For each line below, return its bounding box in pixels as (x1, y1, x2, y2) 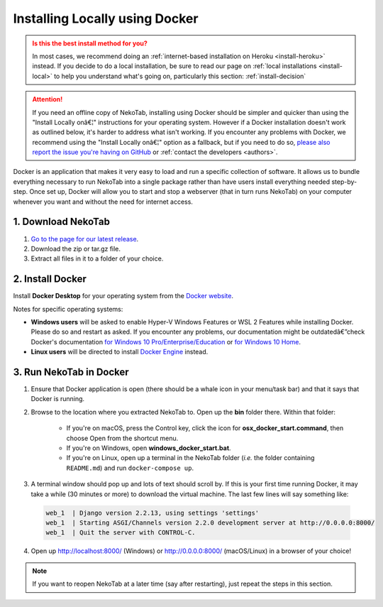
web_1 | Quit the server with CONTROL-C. (45, 529, 196, 537)
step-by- (331, 177, 357, 186)
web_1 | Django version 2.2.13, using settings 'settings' (45, 508, 260, 517)
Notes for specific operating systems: (13, 305, 123, 313)
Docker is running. (30, 395, 85, 403)
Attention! (32, 95, 63, 104)
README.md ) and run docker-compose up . (66, 464, 194, 472)
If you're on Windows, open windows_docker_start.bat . (66, 444, 231, 452)
